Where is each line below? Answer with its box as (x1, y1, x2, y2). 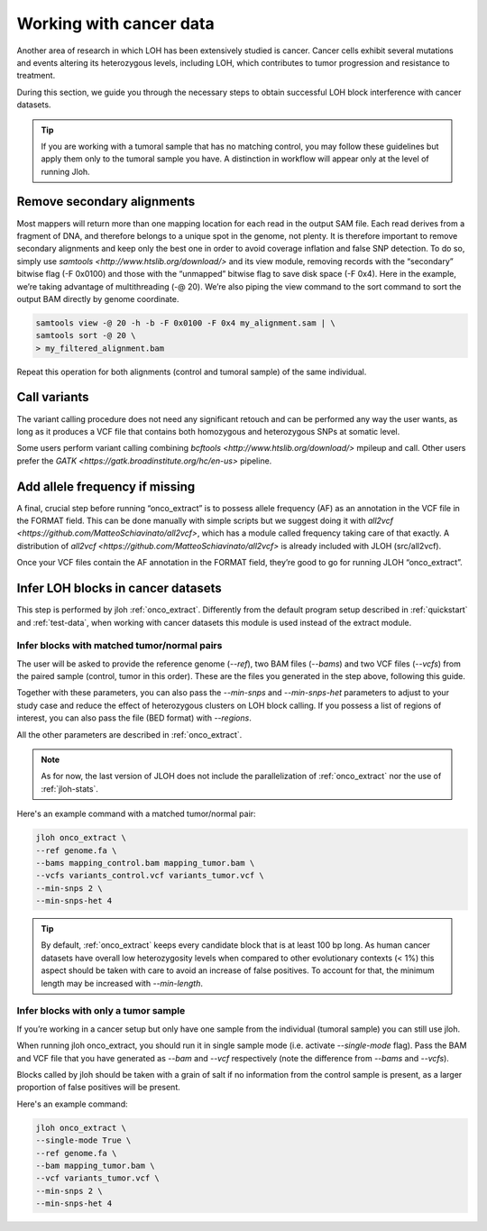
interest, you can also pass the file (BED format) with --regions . (16, 712, 252, 723)
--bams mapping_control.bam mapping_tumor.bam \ (35, 858, 255, 868)
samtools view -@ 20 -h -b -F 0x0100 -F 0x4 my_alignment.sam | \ (35, 317, 335, 328)
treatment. (16, 70, 56, 81)
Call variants (16, 390, 89, 405)
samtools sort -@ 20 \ (35, 330, 136, 341)
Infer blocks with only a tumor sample (16, 1005, 186, 1017)
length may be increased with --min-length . (41, 978, 203, 988)
